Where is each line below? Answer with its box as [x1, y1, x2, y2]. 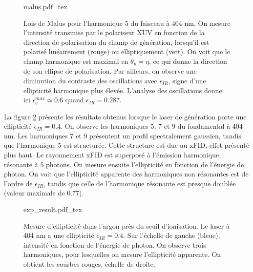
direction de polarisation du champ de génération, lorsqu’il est [23, 37, 210, 47]
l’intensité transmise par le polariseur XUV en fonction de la [23, 27, 205, 38]
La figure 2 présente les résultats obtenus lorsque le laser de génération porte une [4, 111, 247, 121]
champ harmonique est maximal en [23, 56, 128, 66]
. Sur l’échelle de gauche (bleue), [123, 230, 220, 240]
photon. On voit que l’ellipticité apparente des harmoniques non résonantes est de [4, 169, 249, 179]
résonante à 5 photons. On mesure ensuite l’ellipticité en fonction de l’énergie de [4, 159, 244, 169]
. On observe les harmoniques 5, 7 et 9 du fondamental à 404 [61, 121, 243, 131]
